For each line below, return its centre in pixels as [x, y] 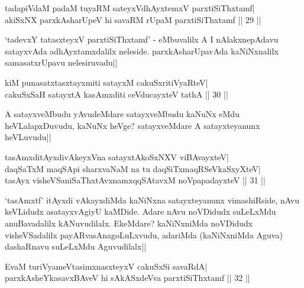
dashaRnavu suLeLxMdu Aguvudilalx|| [76, 246]
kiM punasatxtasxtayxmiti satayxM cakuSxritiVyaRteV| [106, 82]
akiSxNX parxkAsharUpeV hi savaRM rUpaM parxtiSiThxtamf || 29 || [133, 19]
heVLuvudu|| [28, 137]
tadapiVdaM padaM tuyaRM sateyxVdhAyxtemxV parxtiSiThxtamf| [130, 8]
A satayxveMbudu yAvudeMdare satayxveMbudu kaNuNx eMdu [122, 114]
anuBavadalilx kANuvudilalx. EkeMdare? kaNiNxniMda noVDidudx [129, 223]
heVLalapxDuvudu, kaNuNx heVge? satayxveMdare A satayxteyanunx [132, 125]
